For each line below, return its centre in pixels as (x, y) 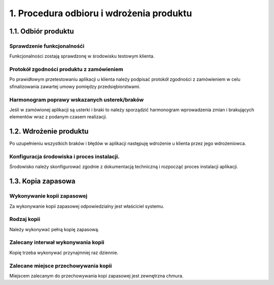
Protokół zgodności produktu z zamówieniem (66, 70)
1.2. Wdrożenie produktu (49, 131)
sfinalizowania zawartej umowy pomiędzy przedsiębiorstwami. (75, 86)
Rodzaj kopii (25, 219)
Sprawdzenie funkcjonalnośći (47, 46)
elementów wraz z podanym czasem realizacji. (58, 117)
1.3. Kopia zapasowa (42, 181)
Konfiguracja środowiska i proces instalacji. (64, 156)
